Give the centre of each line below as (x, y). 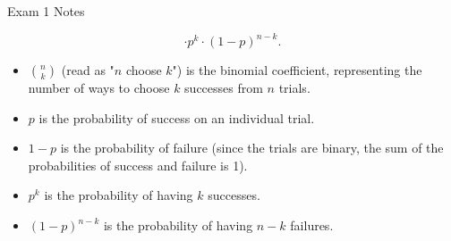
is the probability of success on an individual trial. (177, 117)
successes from (224, 88)
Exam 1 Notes (46, 11)
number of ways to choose (99, 88)
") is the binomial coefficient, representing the (297, 70)
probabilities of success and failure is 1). (138, 165)
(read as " (88, 70)
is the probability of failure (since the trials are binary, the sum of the (252, 148)
